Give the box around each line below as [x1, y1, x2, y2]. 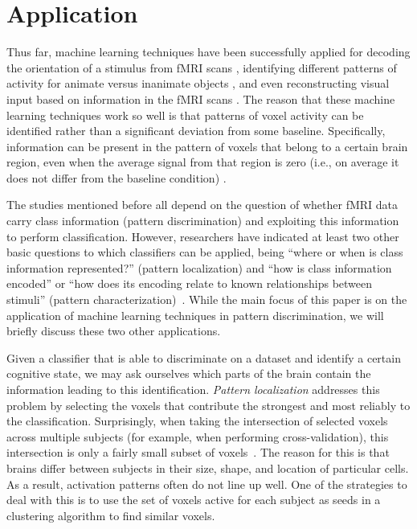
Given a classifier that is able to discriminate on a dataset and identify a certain [6, 349, 401, 366]
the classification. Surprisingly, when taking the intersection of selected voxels [6, 412, 388, 429]
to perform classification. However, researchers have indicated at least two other [6, 228, 399, 244]
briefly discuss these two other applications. [6, 322, 221, 339]
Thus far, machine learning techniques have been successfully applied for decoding [6, 43, 411, 60]
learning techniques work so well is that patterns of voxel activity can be [6, 106, 364, 123]
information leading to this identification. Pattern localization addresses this [6, 381, 380, 397]
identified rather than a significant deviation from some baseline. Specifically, [6, 122, 386, 139]
